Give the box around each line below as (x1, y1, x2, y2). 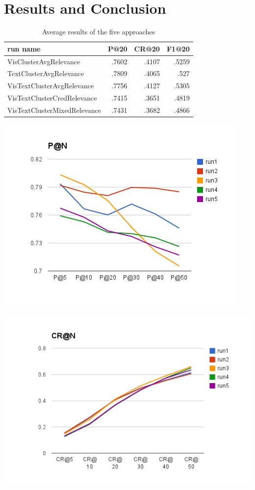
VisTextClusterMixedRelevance (7, 104, 101, 115)
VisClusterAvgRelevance (7, 56, 80, 66)
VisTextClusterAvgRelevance (7, 80, 94, 91)
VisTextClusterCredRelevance (7, 93, 97, 103)
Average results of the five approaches (42, 26, 155, 37)
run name (7, 43, 41, 53)
